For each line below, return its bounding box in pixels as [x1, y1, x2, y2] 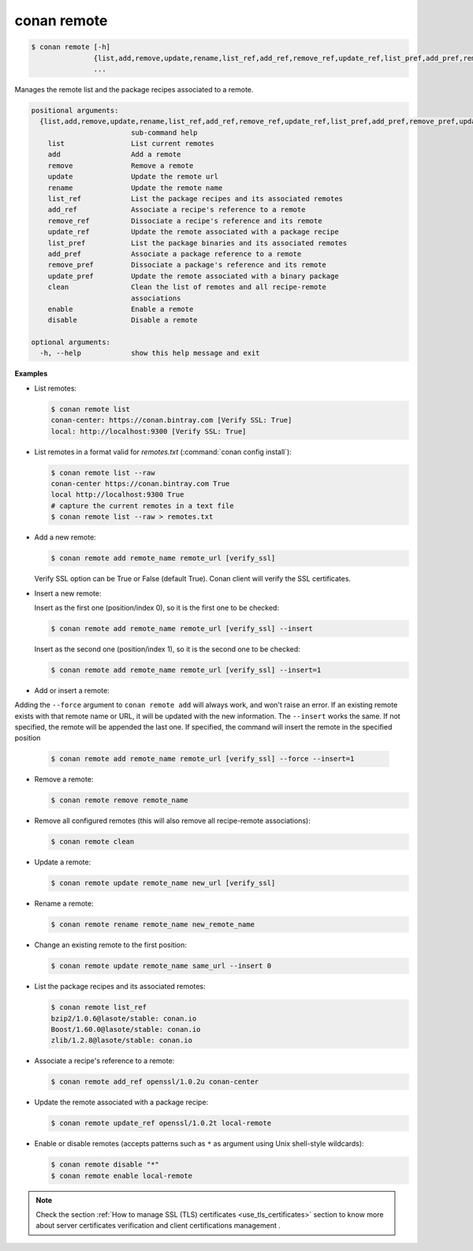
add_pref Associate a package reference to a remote [47, 249, 302, 258]
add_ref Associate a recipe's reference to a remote [47, 205, 306, 215]
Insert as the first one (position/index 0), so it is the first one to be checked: [34, 603, 280, 612]
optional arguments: [31, 338, 110, 347]
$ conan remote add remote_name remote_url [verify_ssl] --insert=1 [50, 665, 322, 674]
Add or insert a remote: [34, 685, 110, 695]
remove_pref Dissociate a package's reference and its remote [47, 260, 327, 270]
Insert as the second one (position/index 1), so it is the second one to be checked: [34, 644, 301, 654]
